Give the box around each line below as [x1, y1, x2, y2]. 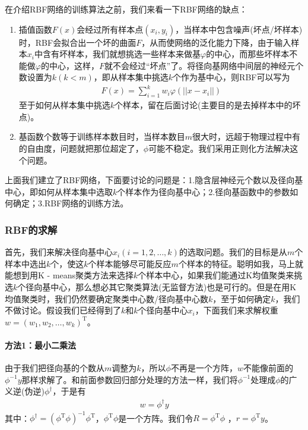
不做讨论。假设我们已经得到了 [5, 304, 121, 316]
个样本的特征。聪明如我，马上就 [178, 257, 303, 269]
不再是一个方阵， [170, 362, 237, 374]
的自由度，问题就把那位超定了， [18, 142, 144, 155]
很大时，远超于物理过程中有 [192, 130, 301, 143]
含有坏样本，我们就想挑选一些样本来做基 [42, 48, 201, 60]
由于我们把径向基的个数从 [5, 362, 104, 374]
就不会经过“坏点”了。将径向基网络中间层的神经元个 [104, 59, 304, 71]
